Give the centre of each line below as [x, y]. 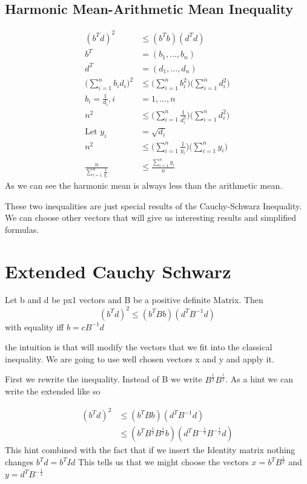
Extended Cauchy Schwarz [118, 271]
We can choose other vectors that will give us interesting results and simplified [150, 217]
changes [19, 462]
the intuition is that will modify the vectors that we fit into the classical [139, 347]
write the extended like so [53, 391]
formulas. [22, 229]
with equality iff [35, 326]
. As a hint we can [259, 379]
